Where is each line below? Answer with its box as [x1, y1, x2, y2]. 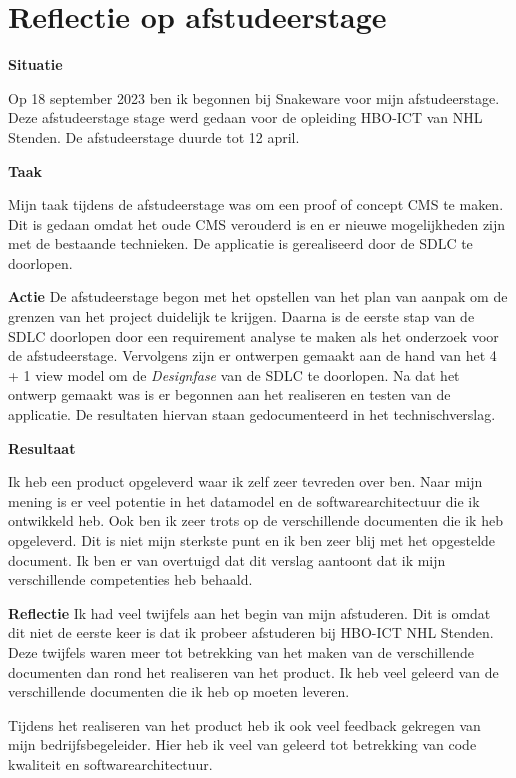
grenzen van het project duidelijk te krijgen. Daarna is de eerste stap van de [8, 306, 475, 327]
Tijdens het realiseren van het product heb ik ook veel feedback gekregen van [8, 714, 481, 735]
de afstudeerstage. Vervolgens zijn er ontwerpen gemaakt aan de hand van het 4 [8, 345, 497, 366]
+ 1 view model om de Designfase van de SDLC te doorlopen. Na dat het [8, 364, 460, 385]
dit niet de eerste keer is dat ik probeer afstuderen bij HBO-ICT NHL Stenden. [8, 622, 494, 643]
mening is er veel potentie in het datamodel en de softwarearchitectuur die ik [8, 490, 480, 511]
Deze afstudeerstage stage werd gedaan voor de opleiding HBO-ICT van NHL [8, 107, 483, 128]
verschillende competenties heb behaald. [8, 569, 253, 590]
